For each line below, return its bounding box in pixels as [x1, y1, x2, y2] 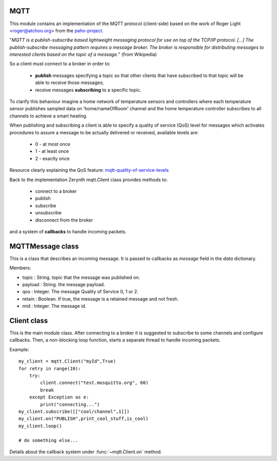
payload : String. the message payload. [22, 281, 105, 287]
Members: [9, 265, 31, 271]
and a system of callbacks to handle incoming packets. [9, 228, 127, 234]
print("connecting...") [40, 402, 100, 407]
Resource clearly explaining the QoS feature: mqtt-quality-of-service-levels [9, 167, 169, 173]
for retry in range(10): [18, 366, 81, 371]
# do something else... [18, 437, 78, 443]
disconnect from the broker [35, 217, 93, 223]
